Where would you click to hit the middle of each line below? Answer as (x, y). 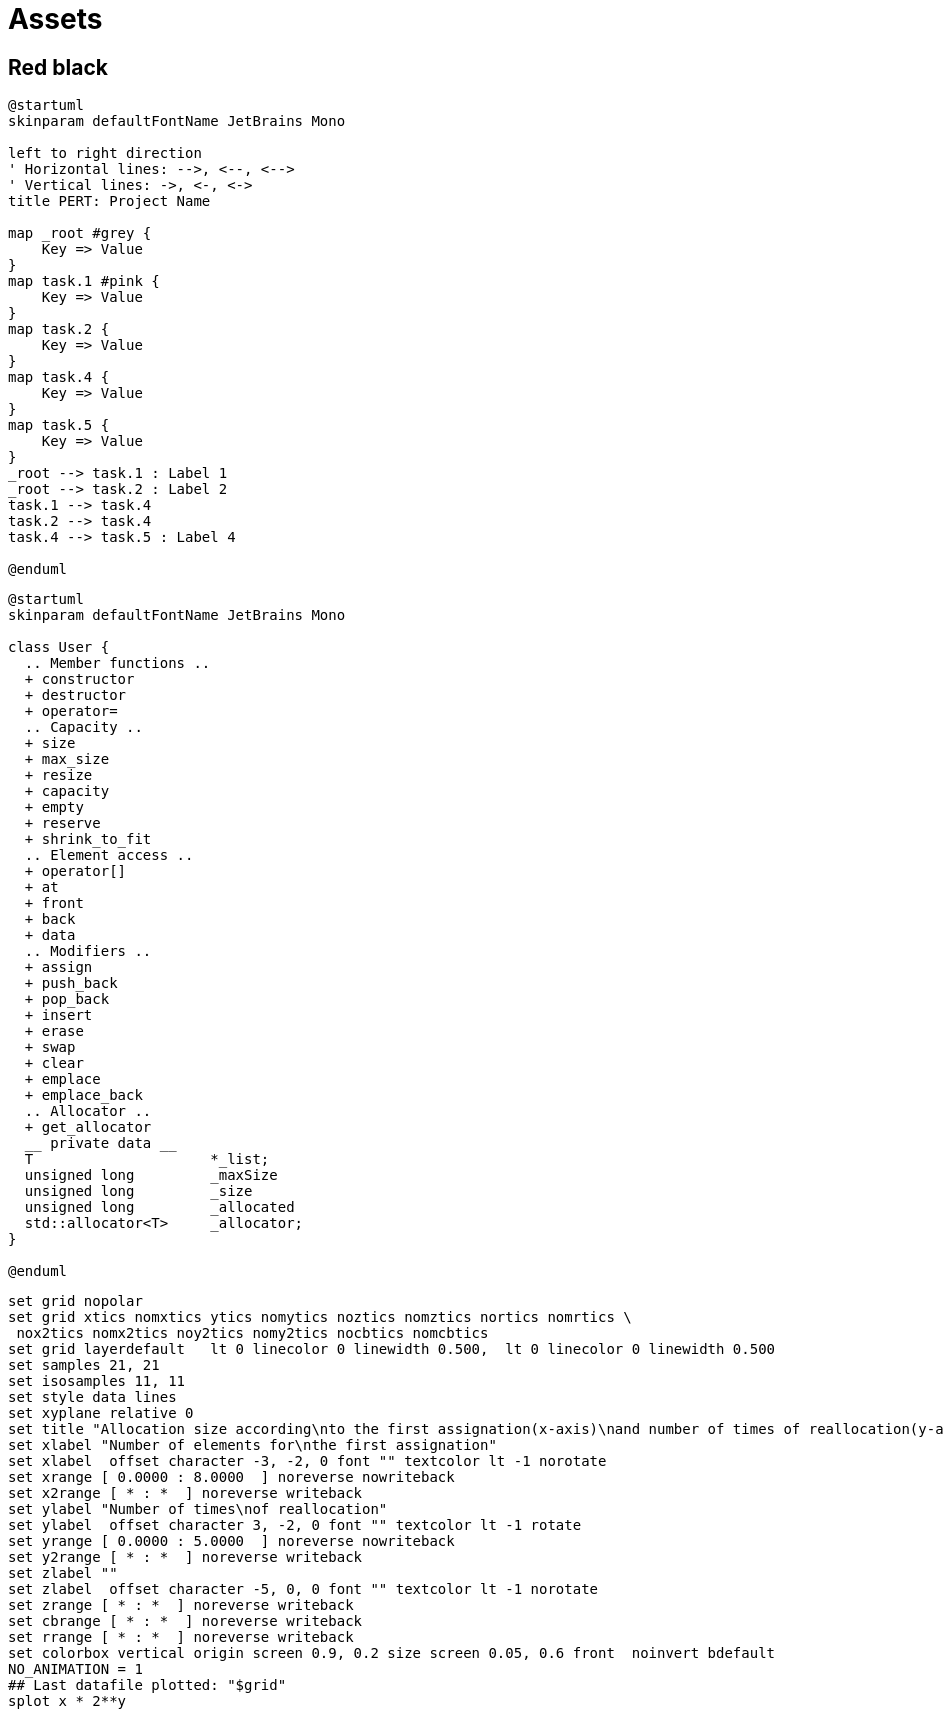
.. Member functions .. (117, 663)
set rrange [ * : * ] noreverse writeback (181, 1637)
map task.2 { (59, 329)
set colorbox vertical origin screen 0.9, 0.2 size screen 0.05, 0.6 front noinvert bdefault (392, 1653)
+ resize (58, 775)
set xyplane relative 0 (101, 1413)
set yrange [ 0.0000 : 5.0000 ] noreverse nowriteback (231, 1541)
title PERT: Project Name (109, 201)
